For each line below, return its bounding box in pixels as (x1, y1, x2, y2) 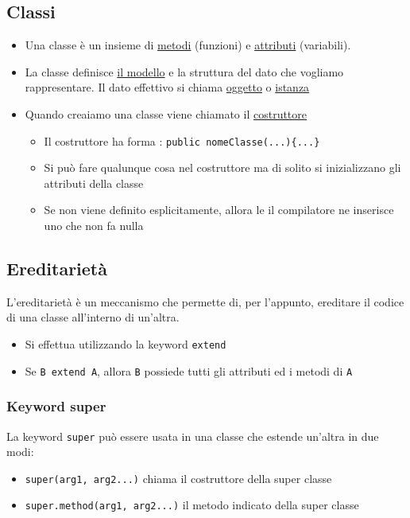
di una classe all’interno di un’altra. (6, 309, 180, 325)
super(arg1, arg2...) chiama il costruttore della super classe (25, 469, 332, 486)
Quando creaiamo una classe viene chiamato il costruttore (25, 105, 307, 122)
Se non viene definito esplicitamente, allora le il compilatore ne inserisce (44, 201, 394, 218)
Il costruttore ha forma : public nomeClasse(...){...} (44, 132, 320, 149)
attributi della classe (44, 174, 144, 191)
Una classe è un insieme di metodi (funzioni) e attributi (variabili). (25, 37, 351, 53)
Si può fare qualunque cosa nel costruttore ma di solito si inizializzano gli (44, 159, 401, 176)
